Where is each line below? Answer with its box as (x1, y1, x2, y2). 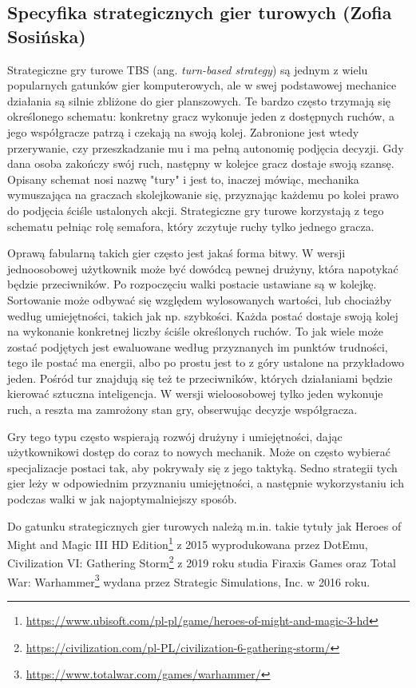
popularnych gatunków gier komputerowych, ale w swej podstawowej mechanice (7, 77, 397, 93)
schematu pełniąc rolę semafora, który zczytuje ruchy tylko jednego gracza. (7, 217, 374, 234)
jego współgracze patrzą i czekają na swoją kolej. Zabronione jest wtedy (7, 123, 359, 140)
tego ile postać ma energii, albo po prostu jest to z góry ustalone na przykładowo (7, 354, 405, 371)
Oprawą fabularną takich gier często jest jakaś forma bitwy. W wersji (7, 245, 346, 261)
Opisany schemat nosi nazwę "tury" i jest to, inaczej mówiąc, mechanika (7, 170, 359, 187)
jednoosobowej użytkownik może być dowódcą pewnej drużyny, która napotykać (7, 260, 398, 276)
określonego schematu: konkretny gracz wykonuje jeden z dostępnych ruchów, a (7, 108, 394, 125)
